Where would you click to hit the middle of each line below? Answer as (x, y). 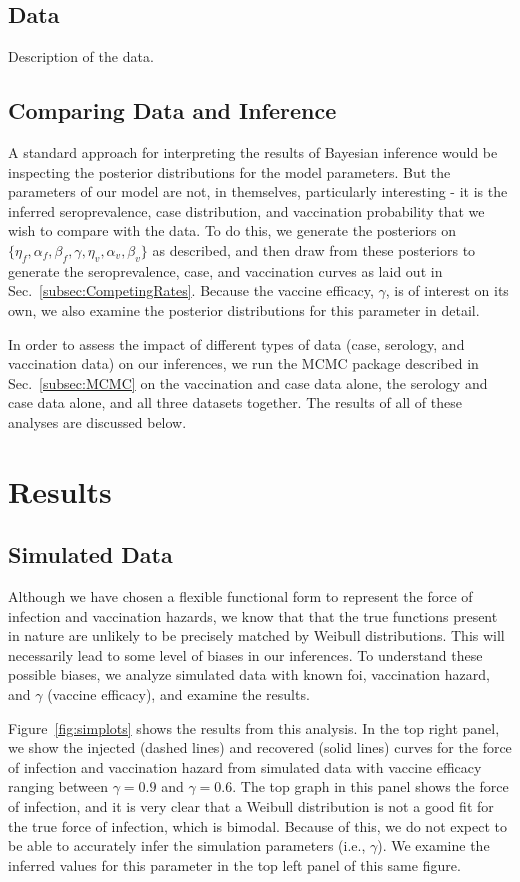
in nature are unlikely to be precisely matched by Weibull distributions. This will (256, 635)
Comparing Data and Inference (172, 110)
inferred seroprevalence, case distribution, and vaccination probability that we (246, 210)
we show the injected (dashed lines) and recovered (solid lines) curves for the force (260, 747)
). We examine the (433, 845)
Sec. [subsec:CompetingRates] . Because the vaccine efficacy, (191, 290)
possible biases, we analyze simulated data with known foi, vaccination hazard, (249, 674)
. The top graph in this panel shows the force (370, 786)
